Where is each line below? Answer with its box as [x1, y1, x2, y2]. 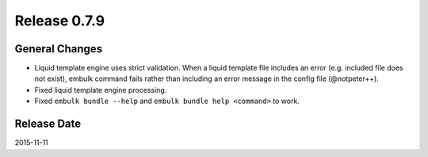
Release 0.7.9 [14, 12, 105, 29]
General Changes [14, 42, 103, 56]
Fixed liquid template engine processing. [34, 85, 167, 94]
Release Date [14, 117, 82, 131]
